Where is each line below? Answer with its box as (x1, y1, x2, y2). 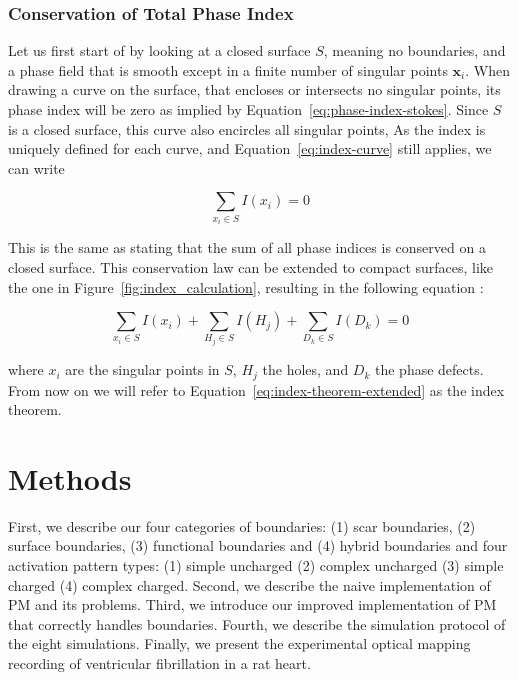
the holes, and (262, 359, 349, 380)
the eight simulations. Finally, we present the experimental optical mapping (8, 633, 471, 654)
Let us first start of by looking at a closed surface (8, 40, 311, 61)
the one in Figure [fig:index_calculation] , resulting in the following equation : (8, 276, 484, 297)
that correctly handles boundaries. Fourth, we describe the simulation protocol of (8, 613, 506, 634)
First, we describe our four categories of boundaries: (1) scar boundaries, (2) (8, 515, 476, 536)
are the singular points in (65, 359, 220, 380)
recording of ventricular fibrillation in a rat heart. (8, 653, 311, 674)
